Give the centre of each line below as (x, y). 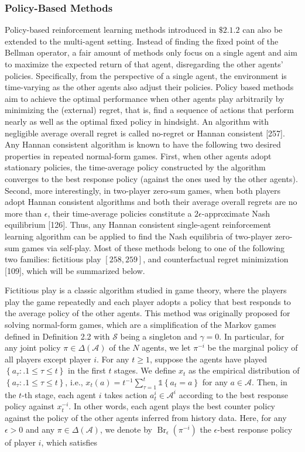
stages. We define (145, 370)
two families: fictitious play (53, 259)
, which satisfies (69, 442)
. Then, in (270, 382)
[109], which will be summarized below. (75, 270)
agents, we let (166, 347)
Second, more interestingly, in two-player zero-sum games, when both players (143, 190)
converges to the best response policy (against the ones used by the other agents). (151, 178)
